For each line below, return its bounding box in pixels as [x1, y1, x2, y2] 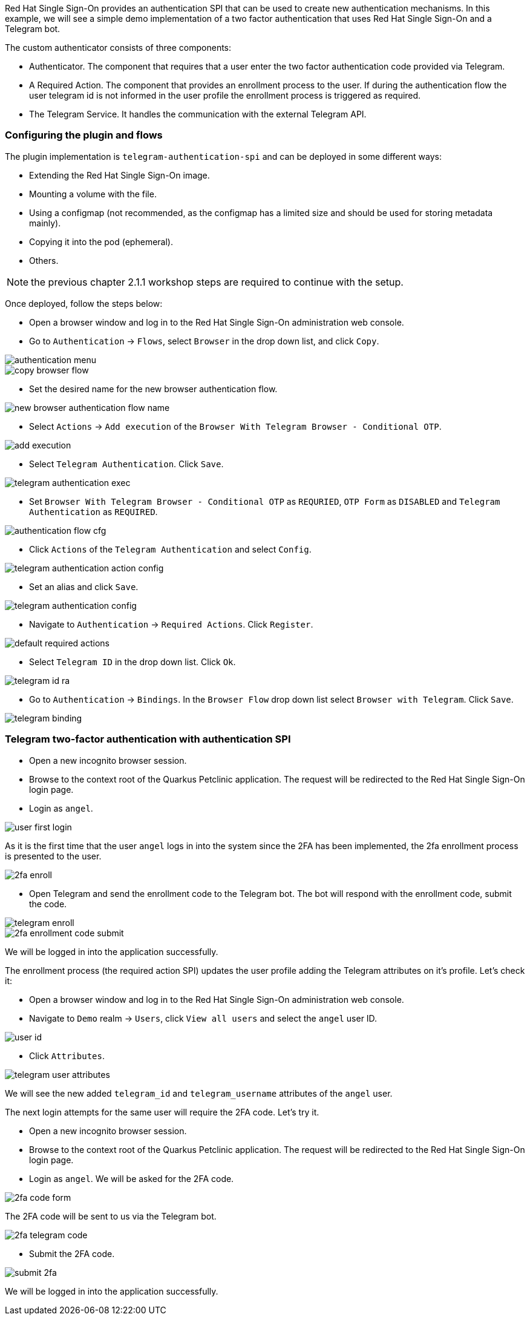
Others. [29, 255, 59, 266]
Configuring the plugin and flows [5, 129, 163, 142]
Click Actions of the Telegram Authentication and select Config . [29, 543, 312, 554]
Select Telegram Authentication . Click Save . [29, 458, 224, 469]
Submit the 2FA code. [29, 1248, 115, 1259]
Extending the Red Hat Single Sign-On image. [29, 169, 210, 180]
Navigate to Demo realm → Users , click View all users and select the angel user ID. [29, 1013, 378, 1023]
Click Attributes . [29, 1050, 105, 1061]
